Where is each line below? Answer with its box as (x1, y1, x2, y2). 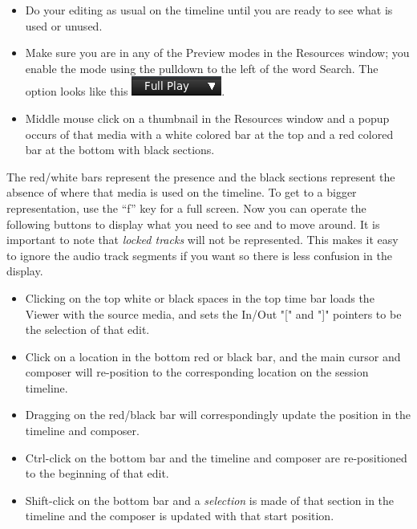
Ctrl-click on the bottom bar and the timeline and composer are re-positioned (25, 449, 407, 466)
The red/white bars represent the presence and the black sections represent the (6, 168, 395, 185)
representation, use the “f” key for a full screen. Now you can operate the (6, 199, 366, 216)
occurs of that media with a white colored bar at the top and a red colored (25, 125, 394, 142)
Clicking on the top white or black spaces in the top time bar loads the (25, 289, 374, 306)
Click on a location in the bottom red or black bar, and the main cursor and (25, 348, 401, 364)
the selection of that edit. (25, 321, 150, 338)
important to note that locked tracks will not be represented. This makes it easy (6, 231, 399, 248)
